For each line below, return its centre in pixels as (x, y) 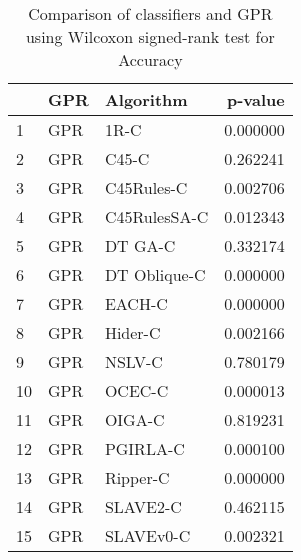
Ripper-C (137, 477)
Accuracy (150, 59)
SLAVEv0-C (147, 535)
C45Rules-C (146, 187)
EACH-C (136, 303)
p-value (256, 99)
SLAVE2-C (143, 506)
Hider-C (132, 332)
